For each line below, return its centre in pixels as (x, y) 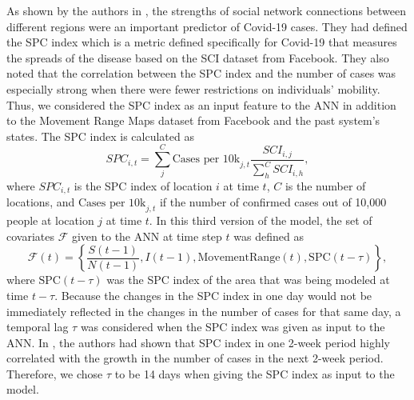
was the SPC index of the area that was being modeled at (248, 280)
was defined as (269, 236)
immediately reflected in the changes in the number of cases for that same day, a (204, 311)
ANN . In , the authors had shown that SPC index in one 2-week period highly (198, 342)
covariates (30, 236)
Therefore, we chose (55, 373)
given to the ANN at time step (147, 236)
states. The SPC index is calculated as (100, 136)
